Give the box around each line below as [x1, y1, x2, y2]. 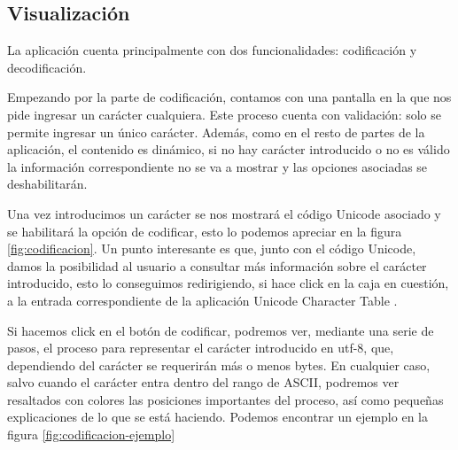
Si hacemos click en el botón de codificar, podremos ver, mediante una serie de [7, 321, 434, 339]
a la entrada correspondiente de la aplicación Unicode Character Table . [7, 291, 398, 309]
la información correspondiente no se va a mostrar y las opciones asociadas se [7, 157, 428, 175]
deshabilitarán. [7, 175, 88, 193]
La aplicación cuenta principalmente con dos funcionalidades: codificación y [7, 41, 417, 59]
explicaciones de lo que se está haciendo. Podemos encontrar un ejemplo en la [7, 407, 428, 426]
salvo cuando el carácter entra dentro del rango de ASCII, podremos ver [7, 373, 400, 392]
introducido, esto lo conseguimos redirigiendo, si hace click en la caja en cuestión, [7, 274, 449, 292]
